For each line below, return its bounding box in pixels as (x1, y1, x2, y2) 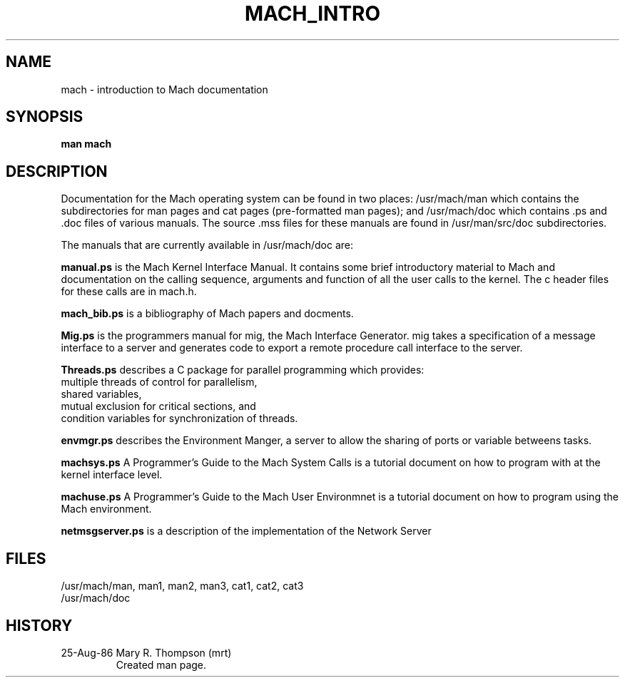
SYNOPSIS (6, 108, 83, 126)
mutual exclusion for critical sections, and (61, 400, 256, 413)
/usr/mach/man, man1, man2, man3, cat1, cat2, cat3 (61, 580, 304, 592)
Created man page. (116, 658, 207, 671)
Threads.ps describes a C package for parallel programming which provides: (61, 364, 425, 376)
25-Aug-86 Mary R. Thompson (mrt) (61, 646, 232, 659)
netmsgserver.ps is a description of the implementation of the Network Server (61, 525, 432, 538)
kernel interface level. (61, 468, 163, 481)
